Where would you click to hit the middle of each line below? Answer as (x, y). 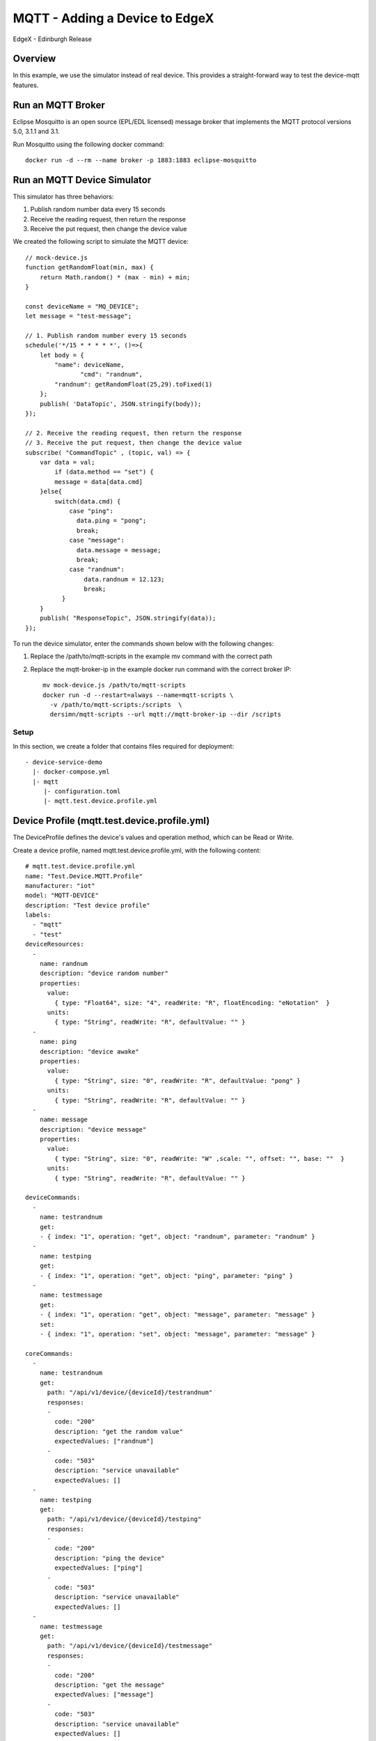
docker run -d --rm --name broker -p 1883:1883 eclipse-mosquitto (141, 160)
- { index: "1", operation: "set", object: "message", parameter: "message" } (177, 1334)
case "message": (97, 540)
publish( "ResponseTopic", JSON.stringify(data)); (128, 618)
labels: (38, 915)
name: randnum (64, 964)
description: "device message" (93, 1129)
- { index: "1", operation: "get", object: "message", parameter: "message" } (177, 1315)
